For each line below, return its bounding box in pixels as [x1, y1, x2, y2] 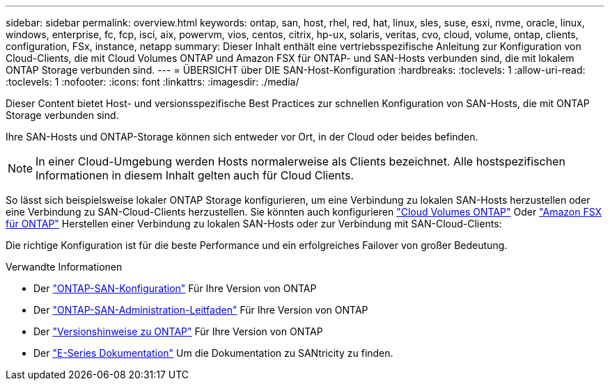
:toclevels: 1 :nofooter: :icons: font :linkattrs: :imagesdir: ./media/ [6, 76, 299, 88]
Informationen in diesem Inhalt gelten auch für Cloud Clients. [36, 168, 354, 182]
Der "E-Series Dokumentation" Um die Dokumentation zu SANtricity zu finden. [33, 347, 393, 359]
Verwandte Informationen [6, 261, 123, 273]
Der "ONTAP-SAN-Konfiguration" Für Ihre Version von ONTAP [33, 282, 317, 294]
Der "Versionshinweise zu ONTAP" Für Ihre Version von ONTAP [33, 325, 323, 337]
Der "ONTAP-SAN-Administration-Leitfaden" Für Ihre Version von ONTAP [33, 304, 368, 316]
